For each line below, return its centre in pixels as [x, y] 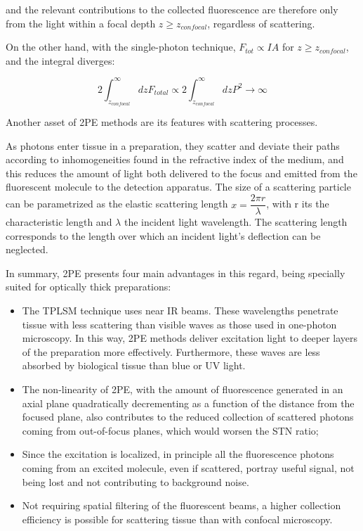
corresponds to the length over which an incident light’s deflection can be [163, 235]
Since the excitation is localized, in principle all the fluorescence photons [178, 454]
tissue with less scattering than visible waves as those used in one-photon [179, 324]
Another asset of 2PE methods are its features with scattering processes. [162, 122]
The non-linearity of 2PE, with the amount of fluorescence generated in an [183, 389]
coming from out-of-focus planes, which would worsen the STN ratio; [170, 430]
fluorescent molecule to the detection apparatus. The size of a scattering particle [178, 187]
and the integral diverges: [60, 60]
